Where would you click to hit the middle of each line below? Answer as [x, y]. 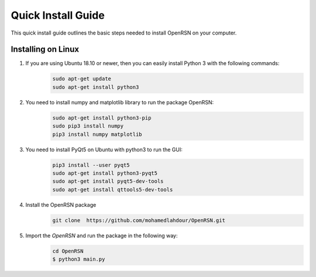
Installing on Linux [45, 49]
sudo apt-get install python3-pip [102, 118]
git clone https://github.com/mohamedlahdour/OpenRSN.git [139, 220]
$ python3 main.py [79, 259]
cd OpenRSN [68, 251]
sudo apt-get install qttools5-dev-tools [113, 189]
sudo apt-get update [82, 79]
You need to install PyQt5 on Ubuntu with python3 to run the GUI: [104, 149]
